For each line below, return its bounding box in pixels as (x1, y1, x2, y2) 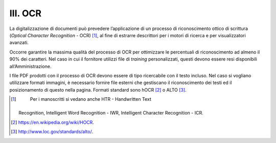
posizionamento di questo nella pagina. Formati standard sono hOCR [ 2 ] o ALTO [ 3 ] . (9, 87, 187, 93)
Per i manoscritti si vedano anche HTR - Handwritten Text (30, 96, 152, 102)
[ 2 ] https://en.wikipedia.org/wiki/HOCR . (11, 119, 95, 125)
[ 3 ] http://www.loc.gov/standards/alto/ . (11, 129, 93, 135)
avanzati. (9, 40, 29, 46)
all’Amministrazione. (9, 63, 52, 69)
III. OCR (9, 8, 42, 19)
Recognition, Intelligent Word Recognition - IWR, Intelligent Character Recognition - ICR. (18, 110, 204, 116)
